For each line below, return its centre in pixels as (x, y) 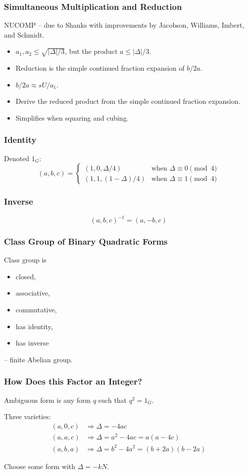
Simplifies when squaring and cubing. (72, 117)
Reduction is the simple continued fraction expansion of (100, 68)
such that (113, 400)
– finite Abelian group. (38, 359)
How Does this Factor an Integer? (73, 381)
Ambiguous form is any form (48, 400)
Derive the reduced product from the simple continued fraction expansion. (128, 101)
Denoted (17, 158)
